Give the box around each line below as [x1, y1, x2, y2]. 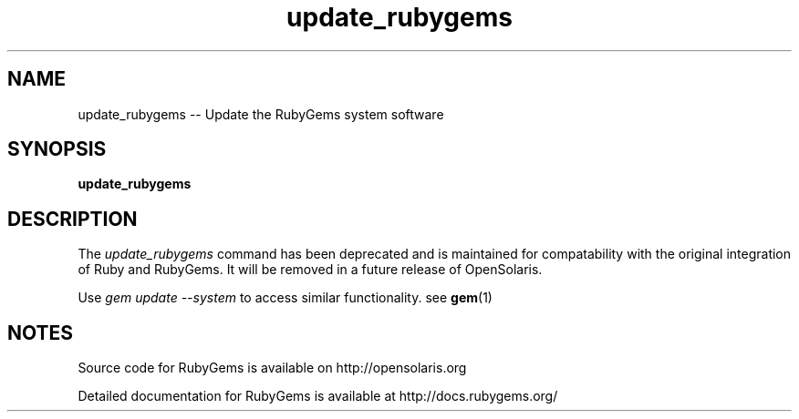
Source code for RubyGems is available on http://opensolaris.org [78, 360, 467, 376]
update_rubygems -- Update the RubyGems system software [78, 106, 444, 122]
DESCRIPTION [7, 207, 138, 230]
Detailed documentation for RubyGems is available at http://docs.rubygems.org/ [78, 388, 558, 404]
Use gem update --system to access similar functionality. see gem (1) [78, 290, 493, 306]
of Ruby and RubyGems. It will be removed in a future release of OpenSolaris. [78, 261, 543, 278]
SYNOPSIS [7, 138, 107, 161]
